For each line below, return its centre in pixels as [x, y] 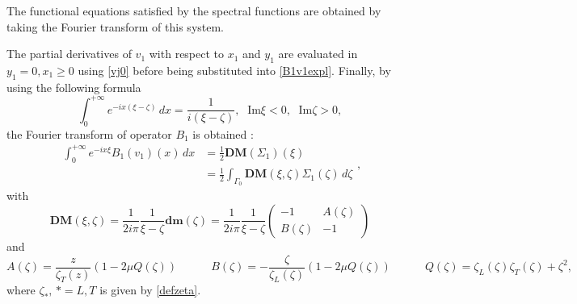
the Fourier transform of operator [89, 133]
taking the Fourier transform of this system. [116, 26]
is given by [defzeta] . [150, 290]
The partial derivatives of [69, 54]
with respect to [187, 54]
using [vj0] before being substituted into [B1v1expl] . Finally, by [234, 70]
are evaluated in [318, 54]
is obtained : [223, 133]
